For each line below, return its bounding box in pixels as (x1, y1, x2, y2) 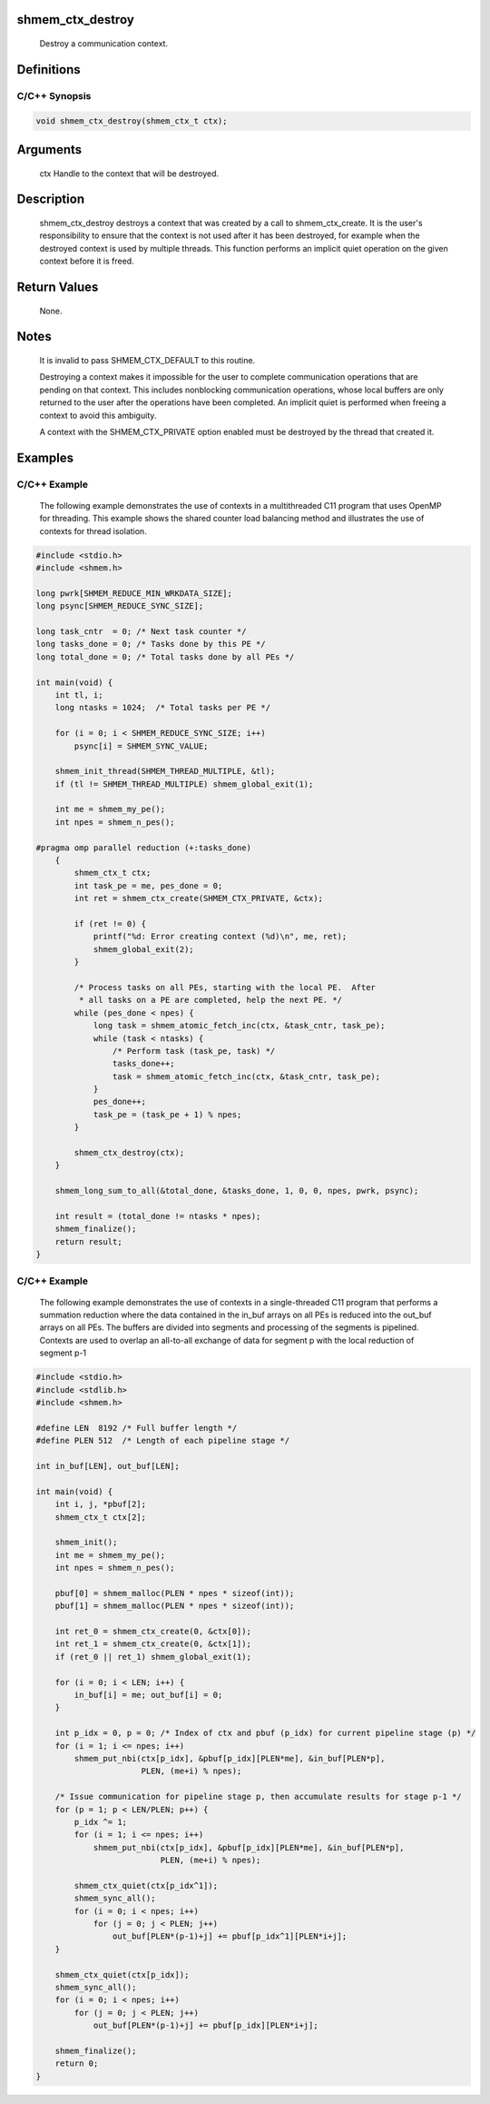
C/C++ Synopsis (16, 89, 92, 102)
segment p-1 (39, 1347, 87, 1358)
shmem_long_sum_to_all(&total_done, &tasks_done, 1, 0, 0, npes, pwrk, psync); (54, 1186, 419, 1196)
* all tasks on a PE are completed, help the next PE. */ (78, 995, 343, 1006)
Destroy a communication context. (39, 38, 168, 49)
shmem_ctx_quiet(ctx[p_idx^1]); (73, 1881, 218, 1891)
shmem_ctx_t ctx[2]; (54, 1512, 147, 1522)
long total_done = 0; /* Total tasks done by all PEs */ (35, 651, 295, 662)
